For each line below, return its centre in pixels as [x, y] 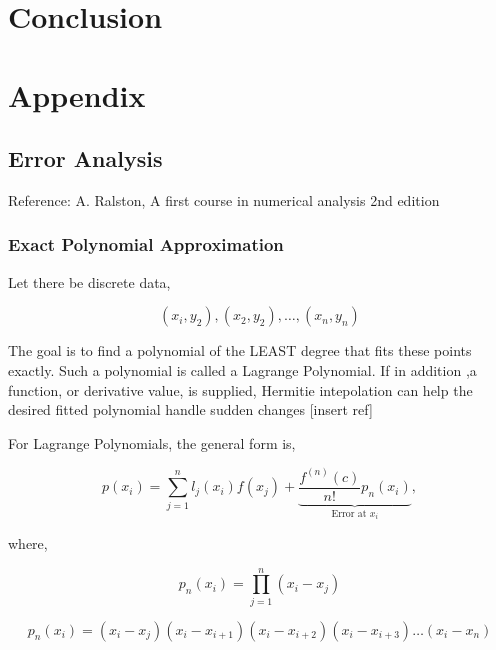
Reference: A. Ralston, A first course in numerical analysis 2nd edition [224, 199]
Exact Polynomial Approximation [146, 244]
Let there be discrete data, [89, 281]
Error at [349, 513]
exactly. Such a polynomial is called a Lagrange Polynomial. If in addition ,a [242, 369]
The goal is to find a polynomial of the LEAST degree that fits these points [240, 350]
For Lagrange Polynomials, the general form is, [152, 442]
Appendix [77, 94]
